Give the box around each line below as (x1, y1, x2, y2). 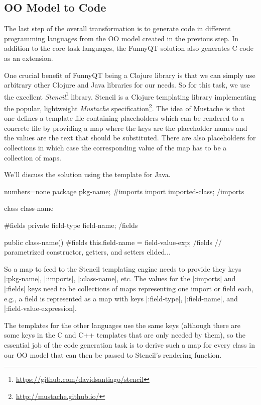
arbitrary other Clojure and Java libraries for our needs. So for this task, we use (4, 79, 250, 90)
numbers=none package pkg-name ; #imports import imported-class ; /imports (4, 186, 244, 196)
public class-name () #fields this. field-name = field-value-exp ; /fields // (4, 236, 222, 247)
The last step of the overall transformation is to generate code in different (4, 23, 231, 34)
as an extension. (4, 52, 53, 63)
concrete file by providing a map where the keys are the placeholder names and (4, 122, 247, 133)
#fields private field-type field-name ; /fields (4, 220, 138, 230)
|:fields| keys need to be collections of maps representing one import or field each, (4, 283, 253, 293)
